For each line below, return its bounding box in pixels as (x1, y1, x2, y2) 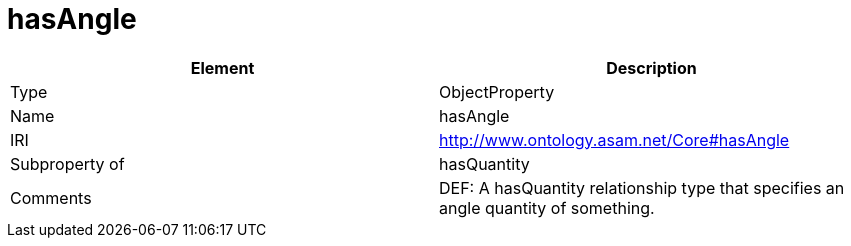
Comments (10, 187, 92, 208)
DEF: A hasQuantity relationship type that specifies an (439, 177, 845, 198)
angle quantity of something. (439, 197, 655, 218)
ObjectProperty (439, 81, 555, 102)
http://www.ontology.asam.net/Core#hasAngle (439, 129, 790, 150)
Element (190, 57, 255, 78)
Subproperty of (10, 153, 125, 174)
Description (606, 57, 697, 78)
